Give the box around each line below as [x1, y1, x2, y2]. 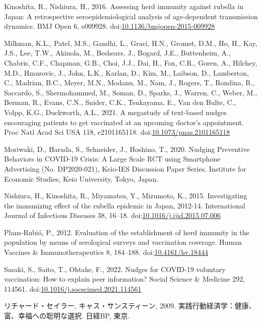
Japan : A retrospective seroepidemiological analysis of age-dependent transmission [4, 11, 258, 21]
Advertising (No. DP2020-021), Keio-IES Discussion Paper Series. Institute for [4, 163, 246, 174]
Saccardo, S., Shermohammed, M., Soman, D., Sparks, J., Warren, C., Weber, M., [4, 87, 257, 97]
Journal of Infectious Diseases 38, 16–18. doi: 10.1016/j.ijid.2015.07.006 [4, 210, 221, 221]
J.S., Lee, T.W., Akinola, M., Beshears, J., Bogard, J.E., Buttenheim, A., [4, 47, 231, 58]
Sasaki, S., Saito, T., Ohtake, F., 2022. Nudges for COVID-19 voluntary [4, 263, 226, 274]
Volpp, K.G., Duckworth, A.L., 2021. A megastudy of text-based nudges [4, 106, 227, 117]
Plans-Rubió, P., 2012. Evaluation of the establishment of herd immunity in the [4, 227, 249, 237]
